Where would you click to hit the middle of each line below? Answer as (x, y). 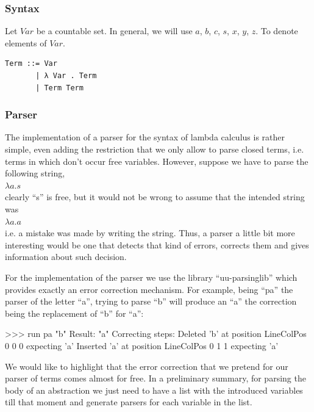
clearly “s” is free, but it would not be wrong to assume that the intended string (155, 197)
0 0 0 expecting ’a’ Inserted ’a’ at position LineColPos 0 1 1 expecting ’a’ (142, 345)
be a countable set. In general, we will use (114, 31)
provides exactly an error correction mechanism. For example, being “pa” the (149, 289)
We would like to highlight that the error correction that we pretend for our (147, 366)
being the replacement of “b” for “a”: (74, 313)
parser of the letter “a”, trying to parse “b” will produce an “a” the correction (151, 301)
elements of (26, 42)
